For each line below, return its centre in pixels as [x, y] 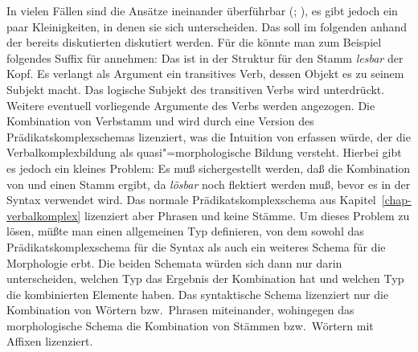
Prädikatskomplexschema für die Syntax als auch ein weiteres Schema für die [196, 246]
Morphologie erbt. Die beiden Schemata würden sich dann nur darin [174, 262]
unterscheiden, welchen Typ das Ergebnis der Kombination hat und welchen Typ [205, 278]
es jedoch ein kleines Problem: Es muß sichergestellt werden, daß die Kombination [209, 168]
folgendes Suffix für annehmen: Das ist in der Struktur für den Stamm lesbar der [205, 57]
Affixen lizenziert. [50, 341]
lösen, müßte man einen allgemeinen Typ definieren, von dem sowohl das [185, 231]
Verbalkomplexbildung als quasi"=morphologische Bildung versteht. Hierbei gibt [204, 152]
